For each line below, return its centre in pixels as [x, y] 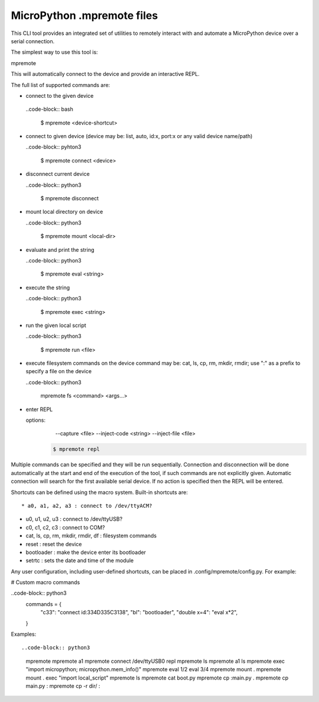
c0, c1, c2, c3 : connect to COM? [65, 527]
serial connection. [33, 41]
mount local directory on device [64, 212]
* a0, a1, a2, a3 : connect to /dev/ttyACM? [87, 506]
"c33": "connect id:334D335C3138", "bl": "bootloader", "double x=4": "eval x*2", [139, 613]
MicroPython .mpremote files [84, 15]
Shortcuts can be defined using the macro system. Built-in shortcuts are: [100, 492]
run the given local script [56, 325]
